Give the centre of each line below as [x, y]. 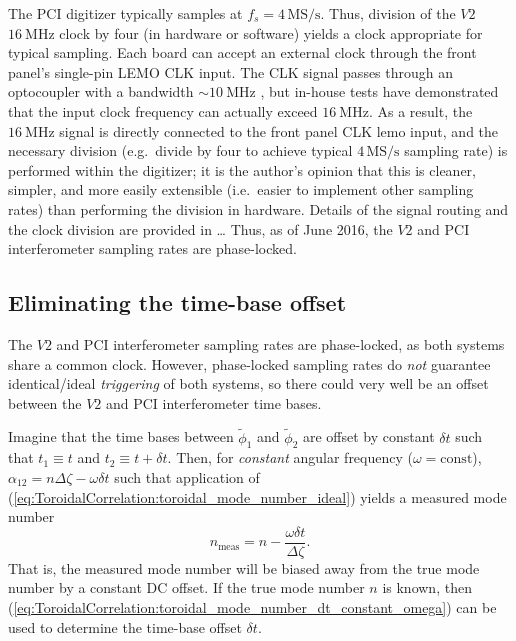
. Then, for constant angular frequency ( [290, 457]
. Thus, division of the [388, 13]
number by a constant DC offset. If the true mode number [186, 587]
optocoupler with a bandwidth [101, 91]
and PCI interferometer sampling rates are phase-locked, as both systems [280, 343]
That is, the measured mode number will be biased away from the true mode [244, 567]
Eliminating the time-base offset [177, 302]
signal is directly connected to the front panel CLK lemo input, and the [279, 130]
